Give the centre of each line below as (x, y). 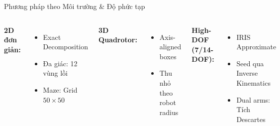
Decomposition (66, 47)
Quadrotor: (118, 40)
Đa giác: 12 (60, 63)
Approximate (256, 47)
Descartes (251, 119)
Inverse (247, 73)
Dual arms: (253, 99)
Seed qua (250, 63)
